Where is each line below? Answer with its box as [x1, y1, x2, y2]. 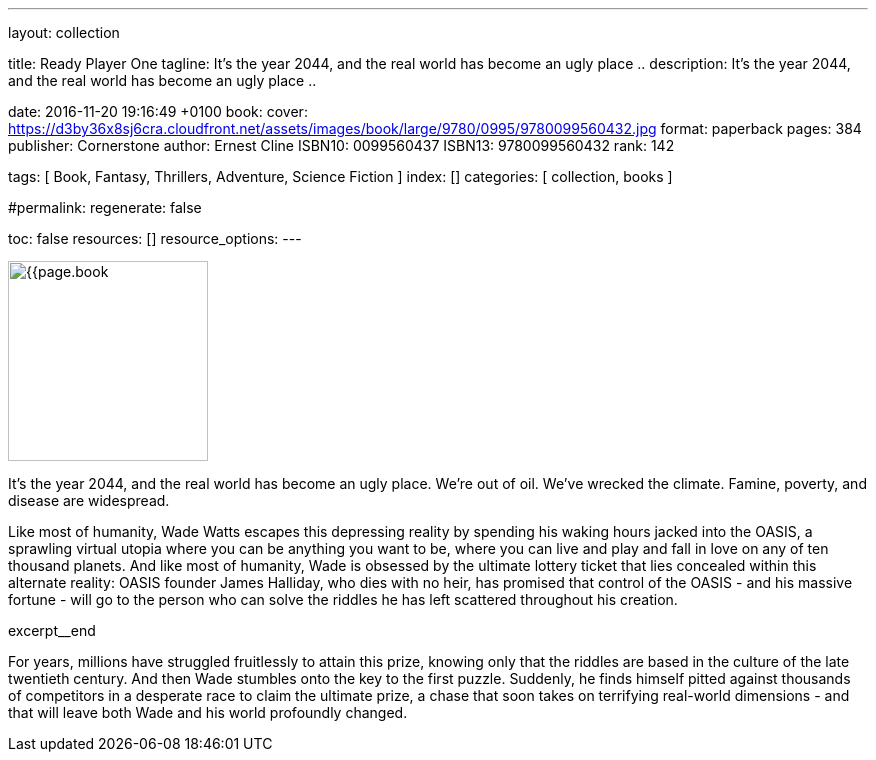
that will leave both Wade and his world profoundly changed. [8, 704, 408, 721]
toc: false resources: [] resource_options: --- [8, 230, 302, 247]
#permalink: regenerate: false [8, 199, 202, 216]
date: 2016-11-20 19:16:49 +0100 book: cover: [8, 103, 308, 120]
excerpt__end [8, 622, 96, 639]
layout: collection [8, 24, 120, 41]
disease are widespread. [8, 492, 170, 509]
